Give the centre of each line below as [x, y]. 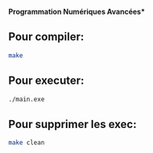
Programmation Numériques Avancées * [77, 12]
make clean [27, 143]
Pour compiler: [46, 37]
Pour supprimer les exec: [72, 124]
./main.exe [27, 99]
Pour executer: [46, 81]
